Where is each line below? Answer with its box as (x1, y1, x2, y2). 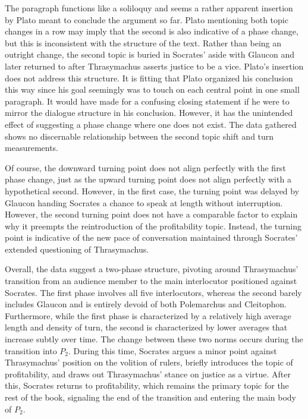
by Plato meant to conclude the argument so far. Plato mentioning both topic (5, 13, 288, 26)
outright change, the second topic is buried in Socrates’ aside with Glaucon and (5, 48, 295, 61)
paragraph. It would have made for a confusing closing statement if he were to (5, 94, 290, 107)
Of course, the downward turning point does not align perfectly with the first (5, 161, 286, 174)
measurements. (5, 141, 59, 154)
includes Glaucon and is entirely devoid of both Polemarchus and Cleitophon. (5, 298, 287, 310)
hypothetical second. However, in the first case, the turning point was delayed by (5, 184, 300, 197)
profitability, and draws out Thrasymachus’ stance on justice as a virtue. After (5, 367, 291, 380)
